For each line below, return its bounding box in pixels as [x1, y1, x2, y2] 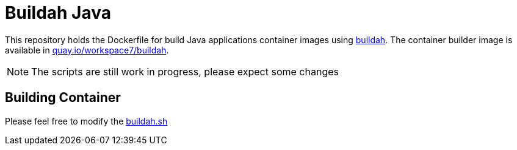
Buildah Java [5, 2, 112, 23]
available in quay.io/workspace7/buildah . [5, 44, 169, 55]
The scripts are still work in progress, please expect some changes [31, 65, 339, 78]
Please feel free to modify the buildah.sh [5, 115, 168, 126]
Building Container [5, 90, 121, 106]
